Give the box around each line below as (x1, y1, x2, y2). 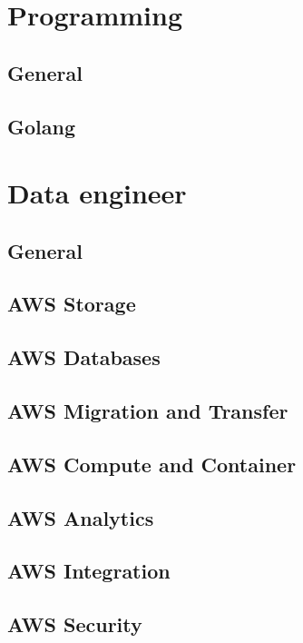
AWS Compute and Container (7, 450, 297, 478)
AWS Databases (7, 343, 161, 371)
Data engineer (7, 174, 187, 212)
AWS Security (7, 610, 142, 638)
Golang (7, 112, 75, 140)
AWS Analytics (7, 503, 154, 531)
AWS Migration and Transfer (7, 397, 288, 425)
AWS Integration (7, 557, 171, 585)
